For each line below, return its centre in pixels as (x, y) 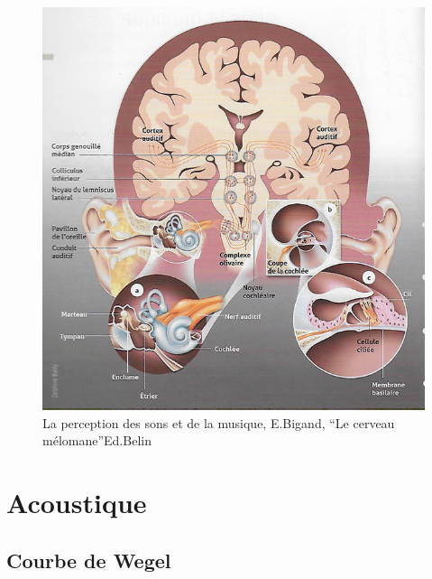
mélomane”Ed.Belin (97, 440)
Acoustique (77, 503)
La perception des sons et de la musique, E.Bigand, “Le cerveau (219, 422)
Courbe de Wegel (89, 560)
